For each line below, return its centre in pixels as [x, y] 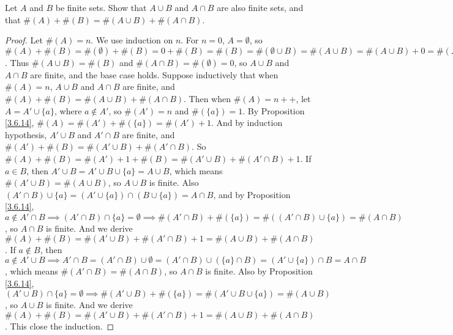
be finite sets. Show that [101, 7]
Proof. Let [24, 40]
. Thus [17, 62]
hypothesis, [26, 134]
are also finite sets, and [260, 7]
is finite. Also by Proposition [259, 271]
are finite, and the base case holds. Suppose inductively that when [154, 74]
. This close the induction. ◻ [60, 326]
